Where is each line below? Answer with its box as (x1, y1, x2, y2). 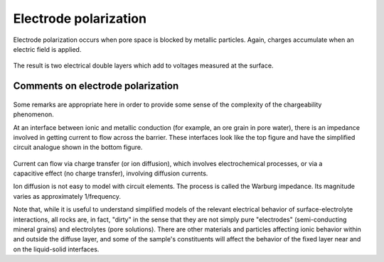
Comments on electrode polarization (13, 80, 179, 92)
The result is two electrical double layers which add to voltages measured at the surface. (13, 61, 274, 70)
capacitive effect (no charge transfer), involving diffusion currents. (13, 169, 208, 178)
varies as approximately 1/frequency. (13, 192, 121, 200)
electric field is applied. (13, 45, 82, 53)
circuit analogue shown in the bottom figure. (13, 143, 143, 152)
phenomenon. (13, 110, 55, 119)
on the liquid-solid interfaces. (13, 245, 100, 253)
